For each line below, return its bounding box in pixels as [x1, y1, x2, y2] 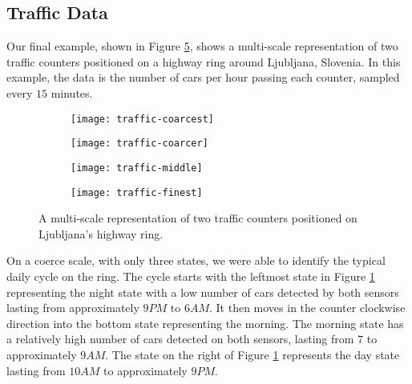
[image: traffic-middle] [71, 162, 203, 174]
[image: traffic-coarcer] [71, 138, 208, 150]
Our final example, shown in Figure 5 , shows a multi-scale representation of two [6, 38, 398, 54]
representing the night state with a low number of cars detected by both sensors [6, 283, 399, 300]
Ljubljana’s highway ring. [38, 225, 164, 242]
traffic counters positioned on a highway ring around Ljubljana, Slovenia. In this [6, 53, 401, 70]
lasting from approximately [6, 299, 139, 316]
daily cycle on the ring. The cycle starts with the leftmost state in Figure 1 [6, 267, 375, 284]
